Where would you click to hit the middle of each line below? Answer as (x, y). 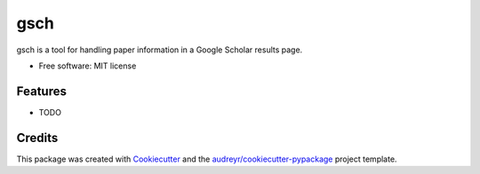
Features (41, 91)
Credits (37, 138)
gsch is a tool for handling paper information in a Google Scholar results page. (160, 50)
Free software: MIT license (88, 66)
